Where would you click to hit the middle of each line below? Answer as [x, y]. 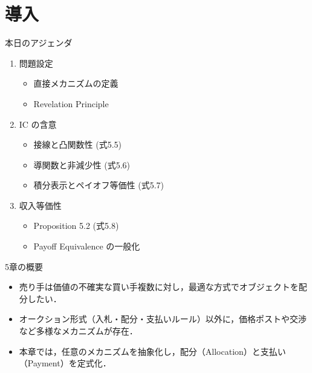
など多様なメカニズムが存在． [78, 331]
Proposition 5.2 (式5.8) [76, 226]
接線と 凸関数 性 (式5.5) [78, 144]
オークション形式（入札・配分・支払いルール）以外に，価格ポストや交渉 [163, 319]
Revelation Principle [71, 103]
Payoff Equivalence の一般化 [87, 246]
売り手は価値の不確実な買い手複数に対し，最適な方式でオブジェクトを [159, 287]
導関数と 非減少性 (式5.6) [82, 164]
